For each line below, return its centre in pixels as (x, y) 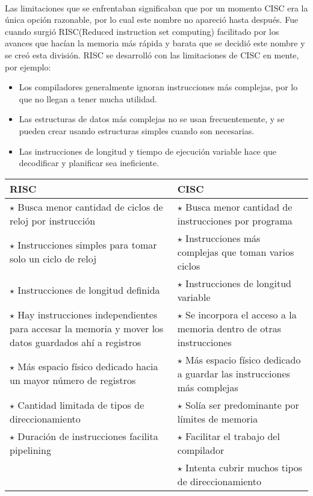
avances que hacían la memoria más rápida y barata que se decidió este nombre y (155, 43)
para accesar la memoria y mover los (87, 328)
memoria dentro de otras (229, 328)
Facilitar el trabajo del (233, 436)
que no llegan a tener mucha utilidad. (88, 98)
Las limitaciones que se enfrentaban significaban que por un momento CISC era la (156, 8)
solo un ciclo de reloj (53, 259)
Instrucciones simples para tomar (87, 245)
